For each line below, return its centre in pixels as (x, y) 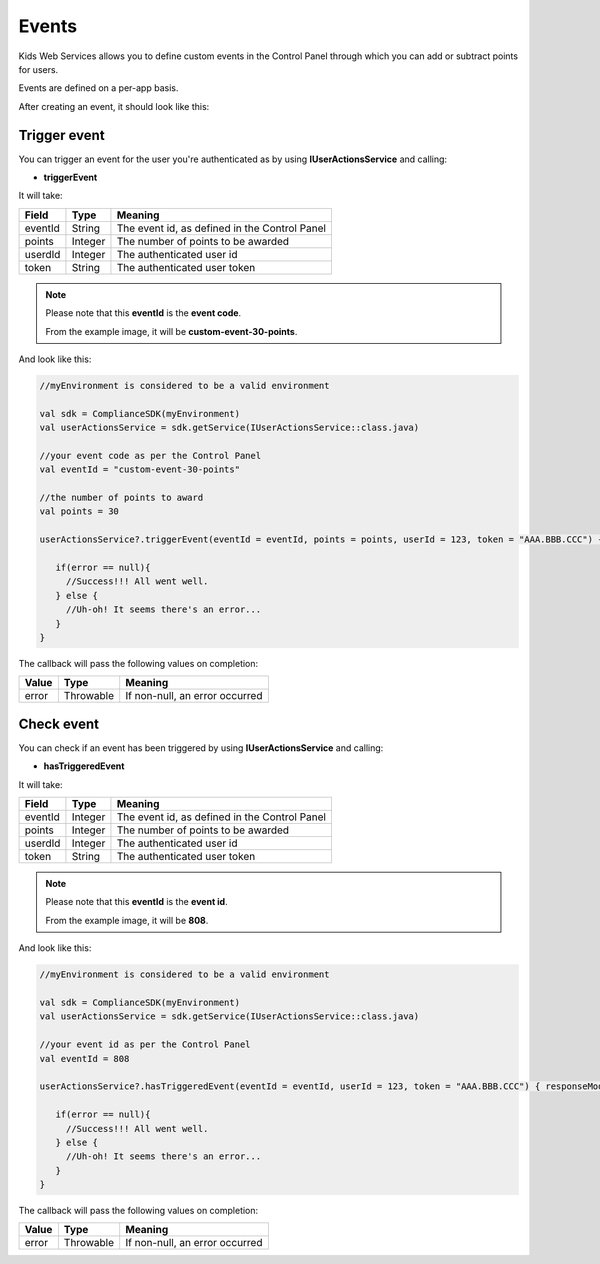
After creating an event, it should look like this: (114, 106)
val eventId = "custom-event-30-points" (139, 469)
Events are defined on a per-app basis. (98, 88)
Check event (59, 723)
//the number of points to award (121, 498)
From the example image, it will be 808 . (127, 920)
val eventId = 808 (84, 1058)
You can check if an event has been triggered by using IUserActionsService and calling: (201, 747)
